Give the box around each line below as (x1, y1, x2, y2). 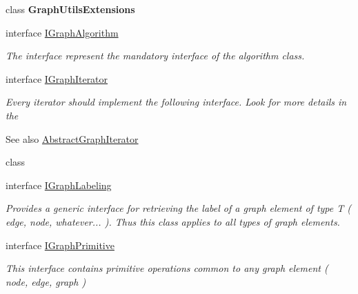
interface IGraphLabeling (6, 177, 112, 192)
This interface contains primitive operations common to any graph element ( (6, 261, 328, 275)
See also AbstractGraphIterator (6, 131, 139, 146)
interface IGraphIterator (6, 71, 108, 86)
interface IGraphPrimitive (6, 237, 115, 252)
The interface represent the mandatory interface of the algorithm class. (6, 48, 305, 63)
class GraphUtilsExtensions (6, 2, 135, 16)
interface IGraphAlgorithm (6, 25, 119, 39)
